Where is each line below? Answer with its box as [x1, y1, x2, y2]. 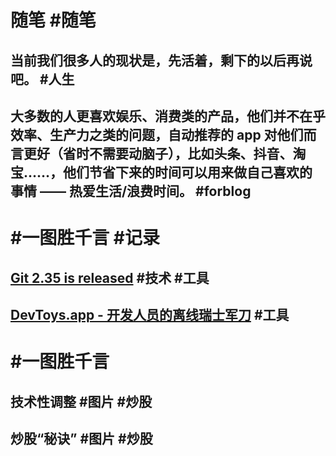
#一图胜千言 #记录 [10, 227, 160, 250]
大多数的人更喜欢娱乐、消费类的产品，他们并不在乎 [10, 107, 326, 125]
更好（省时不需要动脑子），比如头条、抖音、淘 [23, 145, 307, 162]
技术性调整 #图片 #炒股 [10, 393, 153, 410]
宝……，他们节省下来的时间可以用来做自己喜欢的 [10, 164, 313, 181]
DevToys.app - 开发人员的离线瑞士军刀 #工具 [10, 306, 290, 323]
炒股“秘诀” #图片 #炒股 [10, 430, 153, 447]
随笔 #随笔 [10, 9, 97, 32]
